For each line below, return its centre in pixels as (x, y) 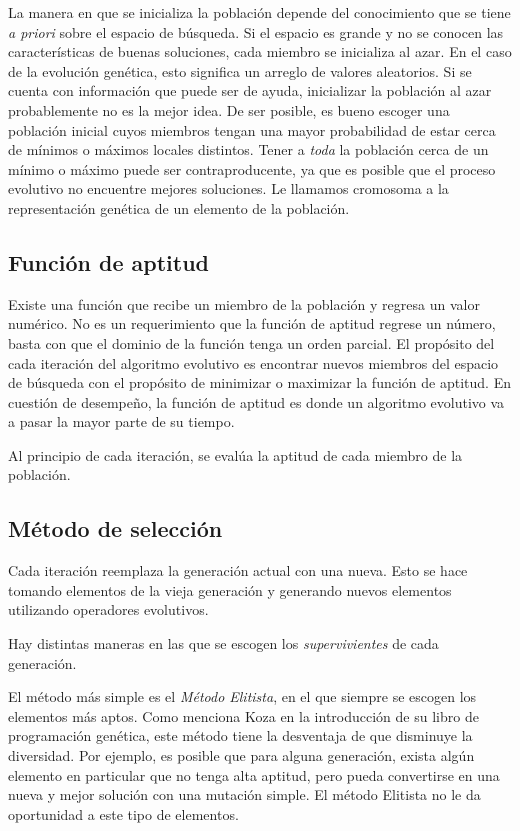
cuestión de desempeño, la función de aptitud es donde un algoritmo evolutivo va (256, 401)
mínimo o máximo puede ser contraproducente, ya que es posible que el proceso (252, 168)
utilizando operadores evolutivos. (108, 609)
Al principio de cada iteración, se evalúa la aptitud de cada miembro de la (235, 454)
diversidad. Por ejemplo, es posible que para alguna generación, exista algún (241, 755)
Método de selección (115, 528)
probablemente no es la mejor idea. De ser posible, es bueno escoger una (229, 109)
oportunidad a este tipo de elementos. (123, 813)
